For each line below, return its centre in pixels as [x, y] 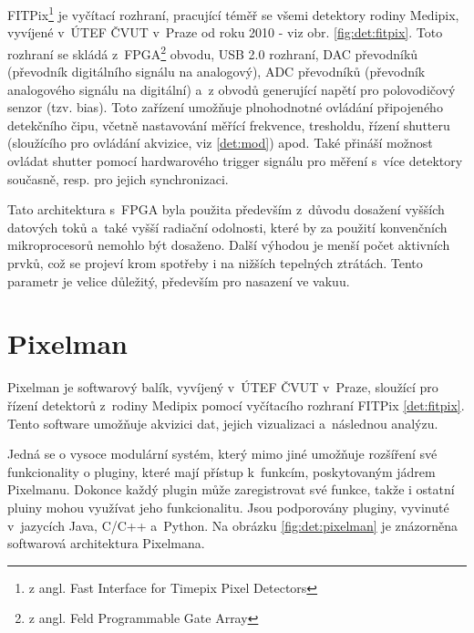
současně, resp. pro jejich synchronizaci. [118, 178]
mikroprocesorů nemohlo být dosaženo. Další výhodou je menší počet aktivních [229, 245]
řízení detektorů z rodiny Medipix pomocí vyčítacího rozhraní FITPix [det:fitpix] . [236, 405]
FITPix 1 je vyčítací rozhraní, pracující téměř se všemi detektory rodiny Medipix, [233, 13]
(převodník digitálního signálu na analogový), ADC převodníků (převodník [216, 72]
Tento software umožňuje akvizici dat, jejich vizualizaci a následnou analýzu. [223, 423]
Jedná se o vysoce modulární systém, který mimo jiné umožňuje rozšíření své [222, 454]
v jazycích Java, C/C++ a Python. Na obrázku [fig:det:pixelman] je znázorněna [233, 525]
